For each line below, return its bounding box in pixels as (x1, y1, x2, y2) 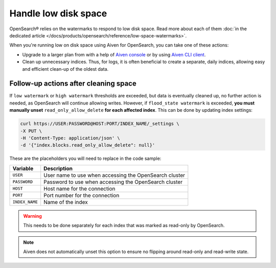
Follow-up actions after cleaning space (9, 79, 136, 88)
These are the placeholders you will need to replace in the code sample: (9, 155, 162, 161)
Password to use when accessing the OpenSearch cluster (43, 178, 183, 185)
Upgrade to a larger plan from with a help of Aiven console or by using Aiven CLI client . (22, 51, 206, 57)
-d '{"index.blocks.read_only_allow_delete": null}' (20, 142, 155, 148)
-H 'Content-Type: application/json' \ (20, 135, 120, 141)
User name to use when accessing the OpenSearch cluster (43, 172, 186, 179)
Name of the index (43, 198, 88, 205)
